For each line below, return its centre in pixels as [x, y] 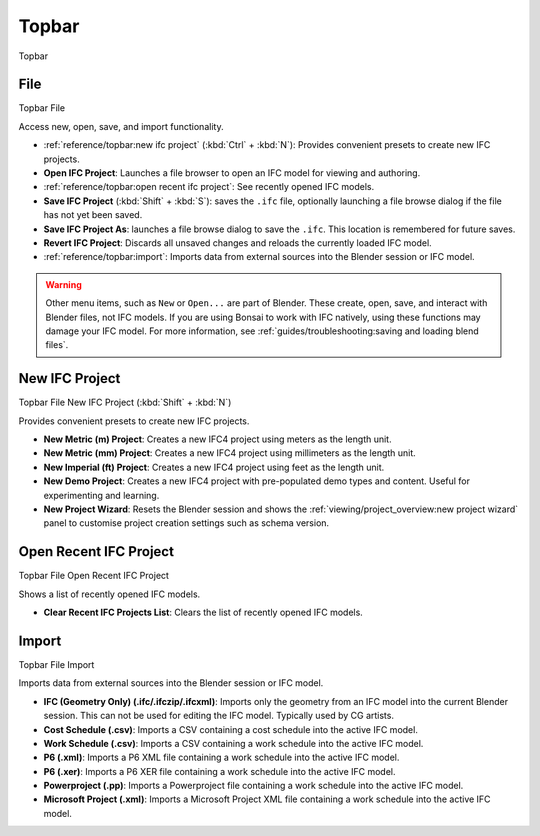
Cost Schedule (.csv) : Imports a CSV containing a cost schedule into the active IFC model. [231, 729]
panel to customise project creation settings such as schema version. [186, 523]
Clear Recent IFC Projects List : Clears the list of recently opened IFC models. [203, 612]
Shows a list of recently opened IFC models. [109, 594]
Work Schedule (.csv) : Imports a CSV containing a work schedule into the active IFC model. [233, 743]
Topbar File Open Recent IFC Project [94, 576]
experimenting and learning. [101, 495]
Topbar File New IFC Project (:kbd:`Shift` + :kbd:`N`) [125, 402]
